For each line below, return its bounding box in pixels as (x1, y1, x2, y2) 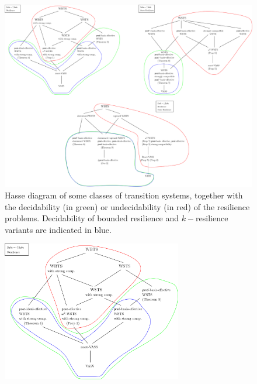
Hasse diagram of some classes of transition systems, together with (5, 188, 243, 201)
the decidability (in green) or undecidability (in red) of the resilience (5, 200, 250, 212)
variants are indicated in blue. (5, 223, 112, 235)
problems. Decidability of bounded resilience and (5, 212, 179, 224)
